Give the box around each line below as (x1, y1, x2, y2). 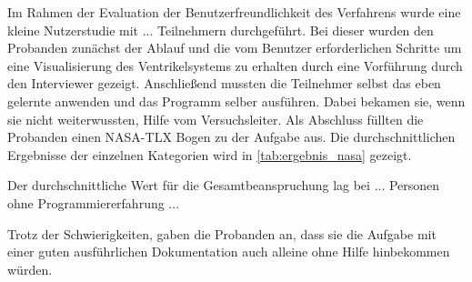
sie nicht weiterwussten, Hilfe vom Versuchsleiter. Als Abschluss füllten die (7, 109, 424, 128)
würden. (7, 259, 53, 278)
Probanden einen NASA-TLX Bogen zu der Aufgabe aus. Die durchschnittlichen (7, 127, 456, 146)
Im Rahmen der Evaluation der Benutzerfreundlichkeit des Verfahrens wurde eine (7, 3, 461, 21)
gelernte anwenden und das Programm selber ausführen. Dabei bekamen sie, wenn (7, 91, 466, 110)
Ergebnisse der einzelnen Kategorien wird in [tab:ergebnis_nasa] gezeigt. (7, 145, 412, 164)
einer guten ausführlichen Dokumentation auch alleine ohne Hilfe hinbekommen (7, 242, 450, 261)
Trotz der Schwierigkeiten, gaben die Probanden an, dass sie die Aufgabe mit (7, 224, 437, 243)
